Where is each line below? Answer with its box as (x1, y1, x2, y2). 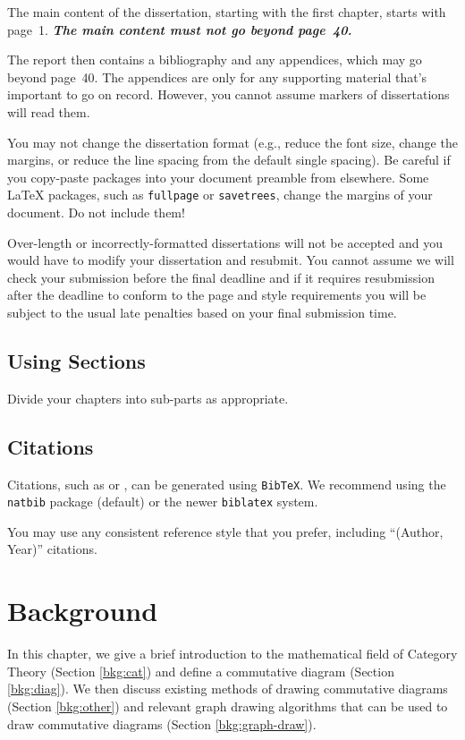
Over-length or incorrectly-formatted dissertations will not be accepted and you (7, 233, 443, 251)
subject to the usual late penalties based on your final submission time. (7, 302, 397, 321)
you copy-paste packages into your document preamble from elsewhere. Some (7, 167, 429, 186)
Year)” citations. (7, 540, 97, 558)
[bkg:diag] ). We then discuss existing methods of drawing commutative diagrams (7, 679, 448, 698)
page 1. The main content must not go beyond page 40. (7, 20, 352, 38)
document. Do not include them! (7, 203, 185, 221)
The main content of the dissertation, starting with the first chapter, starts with (7, 3, 446, 21)
